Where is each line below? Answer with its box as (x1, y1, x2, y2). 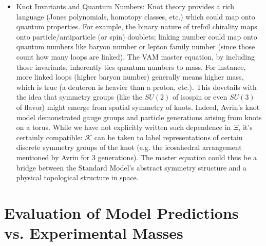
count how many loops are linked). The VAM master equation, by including (16, 51, 255, 62)
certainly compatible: (16, 131, 83, 142)
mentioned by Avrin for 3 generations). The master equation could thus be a (16, 152, 257, 162)
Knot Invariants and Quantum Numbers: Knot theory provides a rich (16, 1, 235, 11)
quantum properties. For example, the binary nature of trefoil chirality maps (16, 21, 257, 32)
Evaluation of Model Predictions (4, 202, 239, 223)
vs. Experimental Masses (4, 222, 183, 243)
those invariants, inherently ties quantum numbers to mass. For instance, (16, 61, 246, 72)
